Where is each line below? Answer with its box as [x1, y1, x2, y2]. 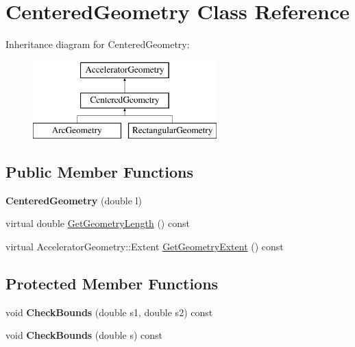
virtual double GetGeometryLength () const [5, 216, 190, 230]
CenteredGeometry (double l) [5, 193, 142, 207]
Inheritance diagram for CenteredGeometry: [5, 37, 190, 51]
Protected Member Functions [5, 273, 219, 294]
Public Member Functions [5, 161, 193, 182]
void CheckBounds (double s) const [5, 328, 163, 342]
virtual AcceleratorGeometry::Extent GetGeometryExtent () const [5, 239, 284, 254]
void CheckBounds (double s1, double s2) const [5, 304, 213, 319]
